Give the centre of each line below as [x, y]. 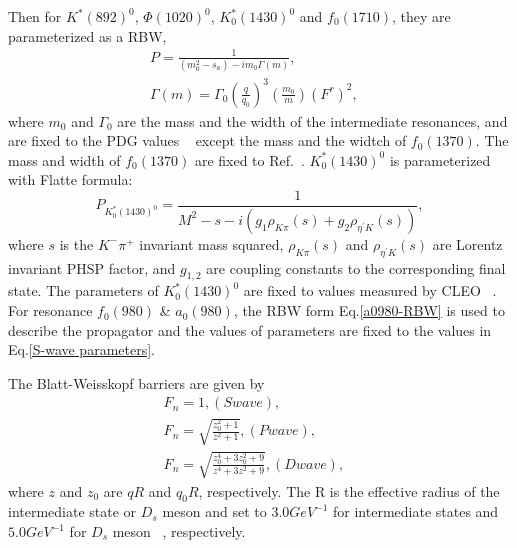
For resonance [50, 310]
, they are [421, 16]
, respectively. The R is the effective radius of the [349, 490]
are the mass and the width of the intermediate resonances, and [312, 120]
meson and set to [214, 511]
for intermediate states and [416, 511]
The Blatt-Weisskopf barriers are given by [136, 382]
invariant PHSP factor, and [92, 267]
